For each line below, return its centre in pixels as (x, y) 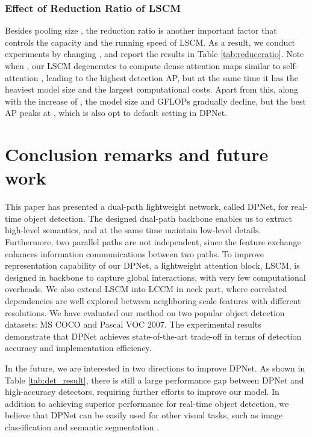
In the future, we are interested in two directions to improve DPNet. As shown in (155, 368)
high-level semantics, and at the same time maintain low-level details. (133, 230)
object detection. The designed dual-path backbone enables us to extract (158, 218)
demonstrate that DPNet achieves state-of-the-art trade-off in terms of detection (153, 336)
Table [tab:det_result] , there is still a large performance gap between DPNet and (154, 380)
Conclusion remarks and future (137, 154)
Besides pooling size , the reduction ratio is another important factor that (141, 30)
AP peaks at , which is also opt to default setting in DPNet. (116, 113)
